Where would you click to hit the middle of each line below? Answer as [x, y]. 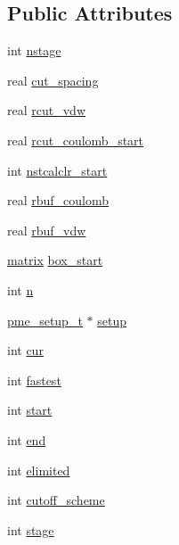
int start [30, 410]
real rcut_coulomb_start [76, 140]
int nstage [34, 50]
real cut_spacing [53, 80]
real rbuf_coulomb [58, 200]
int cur [25, 350]
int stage [31, 529]
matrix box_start [55, 260]
